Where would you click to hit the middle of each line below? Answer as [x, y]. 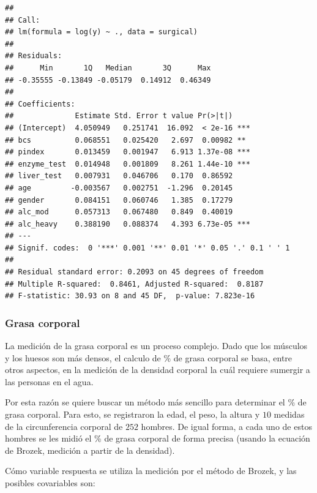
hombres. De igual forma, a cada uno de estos [226, 426]
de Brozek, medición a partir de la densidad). [90, 450]
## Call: [23, 20]
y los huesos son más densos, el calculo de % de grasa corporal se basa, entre [149, 357]
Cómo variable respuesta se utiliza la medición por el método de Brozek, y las [151, 471]
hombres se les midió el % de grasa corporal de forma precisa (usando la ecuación [158, 438]
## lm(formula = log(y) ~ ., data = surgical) [101, 32]
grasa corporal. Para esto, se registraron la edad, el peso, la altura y [132, 414]
